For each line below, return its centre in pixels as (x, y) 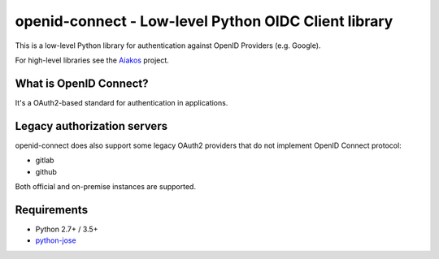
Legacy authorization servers (91, 126)
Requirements (52, 210)
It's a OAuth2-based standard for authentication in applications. (122, 102)
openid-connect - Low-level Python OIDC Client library (204, 21)
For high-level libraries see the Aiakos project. (92, 60)
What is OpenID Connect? (82, 83)
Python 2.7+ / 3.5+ (67, 229)
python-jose (56, 240)
